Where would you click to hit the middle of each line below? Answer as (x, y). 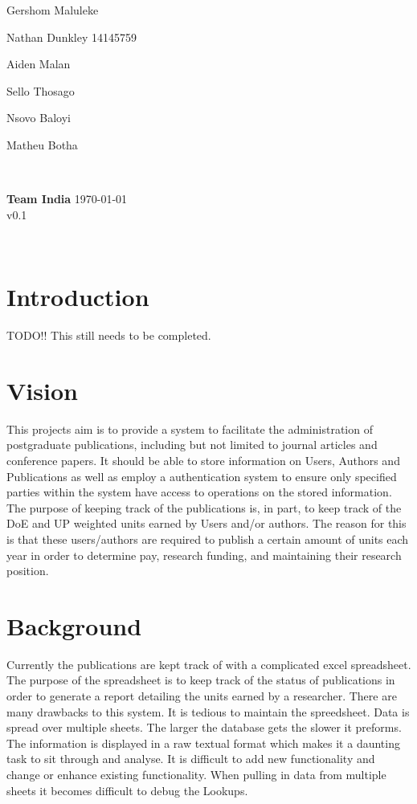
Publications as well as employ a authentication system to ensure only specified (202, 476)
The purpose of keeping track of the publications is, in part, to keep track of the (204, 507)
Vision (42, 390)
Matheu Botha (42, 144)
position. (28, 571)
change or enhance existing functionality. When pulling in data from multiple (196, 774)
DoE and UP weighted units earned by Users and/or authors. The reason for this (206, 523)
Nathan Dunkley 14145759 (72, 37)
